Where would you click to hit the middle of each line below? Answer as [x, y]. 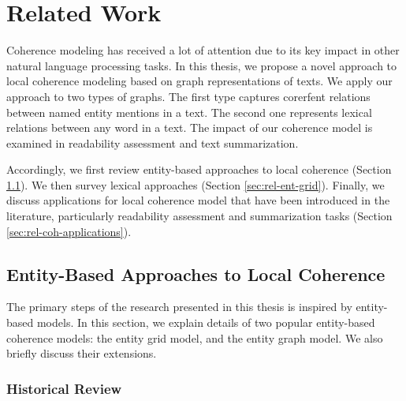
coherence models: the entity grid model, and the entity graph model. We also [195, 337]
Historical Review [64, 388]
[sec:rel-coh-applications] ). [69, 231]
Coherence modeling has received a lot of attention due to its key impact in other [203, 50]
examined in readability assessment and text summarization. [153, 142]
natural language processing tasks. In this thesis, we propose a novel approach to [202, 65]
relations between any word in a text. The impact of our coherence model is [190, 127]
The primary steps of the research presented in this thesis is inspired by [179, 307]
